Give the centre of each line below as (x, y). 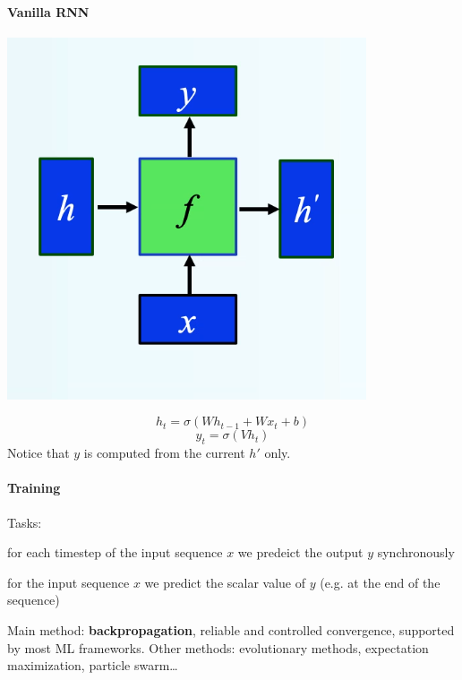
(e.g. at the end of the (380, 582)
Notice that (38, 453)
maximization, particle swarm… (93, 665)
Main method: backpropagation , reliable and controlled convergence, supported (231, 629)
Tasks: (25, 522)
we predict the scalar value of (225, 582)
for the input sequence (68, 582)
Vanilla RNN (48, 11)
